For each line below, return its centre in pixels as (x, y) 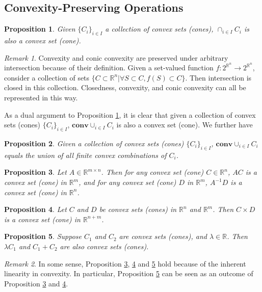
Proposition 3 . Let (35, 172)
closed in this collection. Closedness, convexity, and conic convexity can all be (125, 87)
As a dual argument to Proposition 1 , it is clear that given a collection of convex (130, 114)
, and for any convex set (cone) (127, 182)
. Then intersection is (218, 77)
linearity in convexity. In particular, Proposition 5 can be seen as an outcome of (129, 273)
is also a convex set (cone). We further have (185, 125)
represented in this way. (41, 98)
